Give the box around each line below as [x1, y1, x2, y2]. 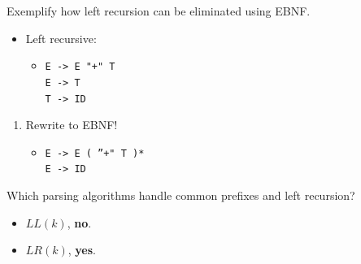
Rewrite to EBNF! [25, 116, 118, 133]
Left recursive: [25, 29, 97, 46]
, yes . [67, 241, 97, 258]
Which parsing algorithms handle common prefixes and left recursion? [7, 187, 355, 204]
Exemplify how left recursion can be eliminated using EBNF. [7, 2, 311, 19]
